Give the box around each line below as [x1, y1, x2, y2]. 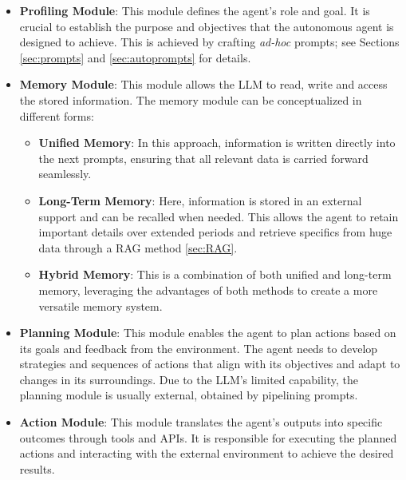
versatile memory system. [38, 297, 163, 314]
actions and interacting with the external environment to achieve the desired [19, 445, 394, 462]
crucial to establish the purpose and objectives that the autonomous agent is [19, 18, 394, 34]
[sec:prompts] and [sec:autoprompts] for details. [19, 49, 251, 65]
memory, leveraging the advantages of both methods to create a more [38, 281, 378, 298]
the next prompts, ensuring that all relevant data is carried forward [38, 149, 369, 166]
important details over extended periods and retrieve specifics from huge [38, 224, 392, 240]
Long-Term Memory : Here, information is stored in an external [38, 192, 362, 208]
